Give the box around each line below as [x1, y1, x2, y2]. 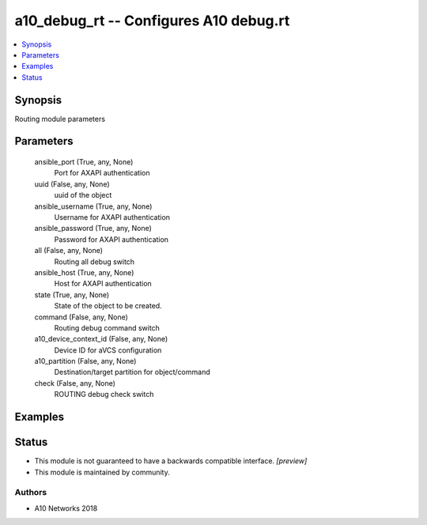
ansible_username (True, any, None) [34, 202, 153, 211]
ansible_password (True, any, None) [34, 224, 152, 233]
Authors [14, 487, 47, 498]
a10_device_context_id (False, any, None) [34, 334, 168, 344]
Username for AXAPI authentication [54, 212, 170, 221]
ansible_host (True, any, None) [34, 267, 134, 277]
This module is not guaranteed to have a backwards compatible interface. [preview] [34, 456, 308, 466]
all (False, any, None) [34, 246, 103, 255]
